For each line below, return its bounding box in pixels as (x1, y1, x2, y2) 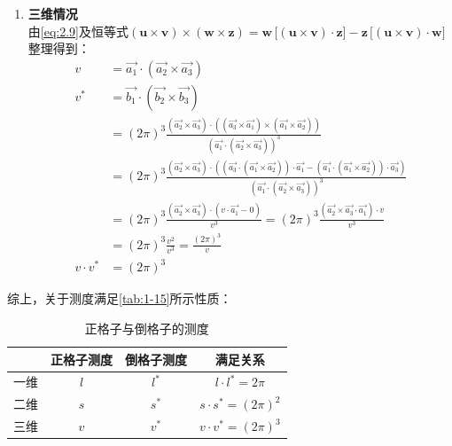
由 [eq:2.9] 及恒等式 (27, 21, 129, 40)
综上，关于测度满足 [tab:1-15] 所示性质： (7, 289, 232, 308)
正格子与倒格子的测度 (84, 318, 209, 337)
